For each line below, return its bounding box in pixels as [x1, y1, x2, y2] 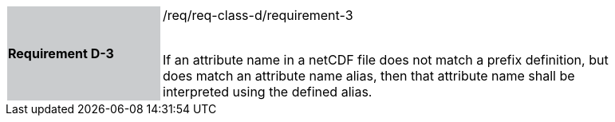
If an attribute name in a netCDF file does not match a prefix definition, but [163, 52, 609, 68]
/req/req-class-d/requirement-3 [163, 7, 353, 23]
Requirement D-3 [8, 45, 114, 61]
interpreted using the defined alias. [163, 84, 373, 100]
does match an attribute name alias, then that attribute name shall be [163, 68, 575, 84]
